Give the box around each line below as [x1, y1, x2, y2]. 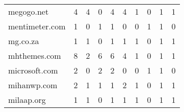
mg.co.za [8, 35, 39, 47]
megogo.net [8, 6, 49, 17]
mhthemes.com [8, 50, 61, 61]
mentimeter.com [8, 20, 66, 32]
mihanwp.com [8, 79, 58, 91]
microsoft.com [8, 64, 58, 76]
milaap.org [8, 94, 46, 105]
